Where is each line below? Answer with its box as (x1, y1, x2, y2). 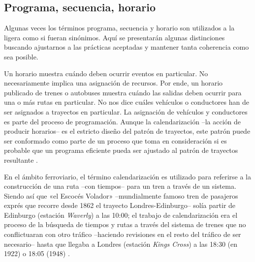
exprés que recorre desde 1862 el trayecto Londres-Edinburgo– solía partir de (4, 200, 236, 210)
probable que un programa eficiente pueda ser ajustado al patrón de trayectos (4, 145, 238, 155)
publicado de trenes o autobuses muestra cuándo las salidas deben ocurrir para (4, 87, 242, 97)
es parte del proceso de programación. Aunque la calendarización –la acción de (4, 116, 241, 126)
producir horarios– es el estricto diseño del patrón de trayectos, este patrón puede (4, 126, 251, 136)
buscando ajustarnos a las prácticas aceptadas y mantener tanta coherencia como (4, 42, 249, 52)
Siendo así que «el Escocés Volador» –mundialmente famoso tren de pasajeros (4, 190, 238, 201)
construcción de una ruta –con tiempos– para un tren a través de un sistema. (4, 181, 236, 191)
